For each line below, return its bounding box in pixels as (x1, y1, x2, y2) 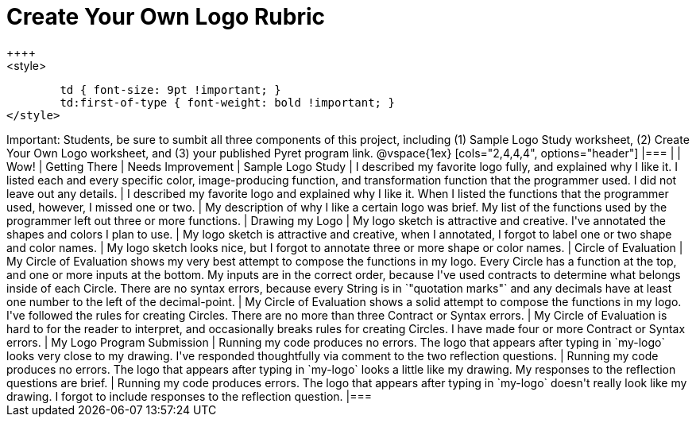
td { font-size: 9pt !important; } (60, 83, 281, 96)
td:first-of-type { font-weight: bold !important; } (60, 95, 395, 109)
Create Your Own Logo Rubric (6, 3, 325, 30)
